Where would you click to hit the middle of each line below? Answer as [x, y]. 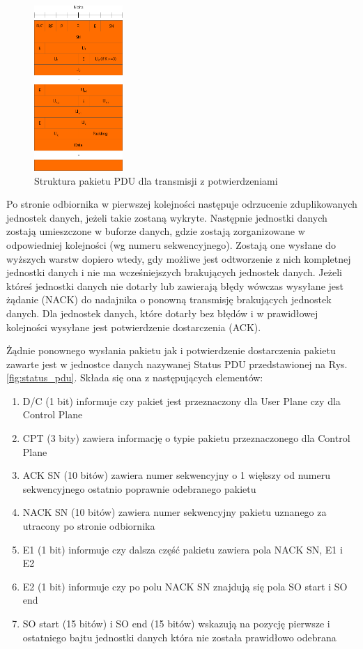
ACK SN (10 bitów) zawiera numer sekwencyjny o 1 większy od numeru [177, 475]
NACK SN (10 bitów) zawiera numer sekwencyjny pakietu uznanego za [175, 512]
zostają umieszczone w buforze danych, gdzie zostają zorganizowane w [156, 231]
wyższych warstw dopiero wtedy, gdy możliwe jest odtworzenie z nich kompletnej [179, 258]
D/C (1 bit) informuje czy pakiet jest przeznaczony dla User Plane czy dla [181, 400]
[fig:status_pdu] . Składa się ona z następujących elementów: [135, 377]
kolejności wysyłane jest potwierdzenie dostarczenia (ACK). [134, 327]
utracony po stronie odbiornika [89, 526]
